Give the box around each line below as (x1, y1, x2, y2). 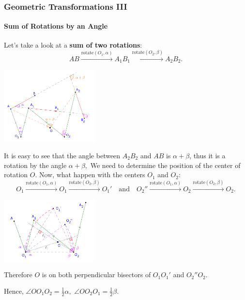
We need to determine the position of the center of (90, 160, 241, 170)
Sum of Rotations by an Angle (4, 21, 108, 31)
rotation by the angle (4, 160, 67, 170)
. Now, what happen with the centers (35, 169, 145, 180)
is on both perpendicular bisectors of (42, 269, 151, 280)
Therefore (4, 269, 32, 280)
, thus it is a (189, 150, 226, 160)
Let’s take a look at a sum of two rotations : (4, 39, 142, 50)
